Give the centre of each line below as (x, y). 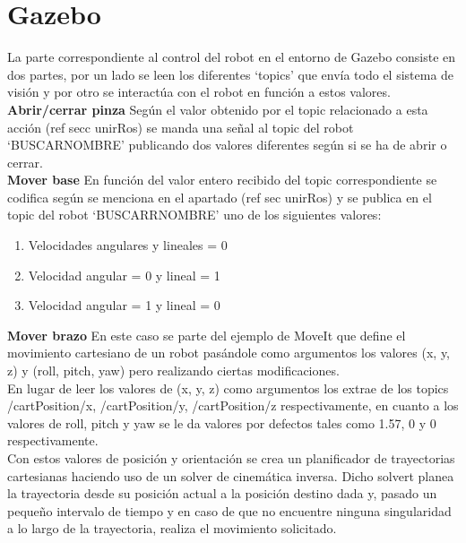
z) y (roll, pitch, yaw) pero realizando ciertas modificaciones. (173, 371)
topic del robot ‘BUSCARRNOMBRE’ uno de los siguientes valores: (194, 215)
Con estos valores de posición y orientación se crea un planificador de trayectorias (231, 458)
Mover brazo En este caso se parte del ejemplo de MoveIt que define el (207, 335)
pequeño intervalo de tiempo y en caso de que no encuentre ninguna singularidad (229, 510)
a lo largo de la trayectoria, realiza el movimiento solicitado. (172, 528)
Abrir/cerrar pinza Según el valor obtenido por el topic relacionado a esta (218, 109)
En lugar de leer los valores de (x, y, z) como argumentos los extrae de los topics (228, 388)
